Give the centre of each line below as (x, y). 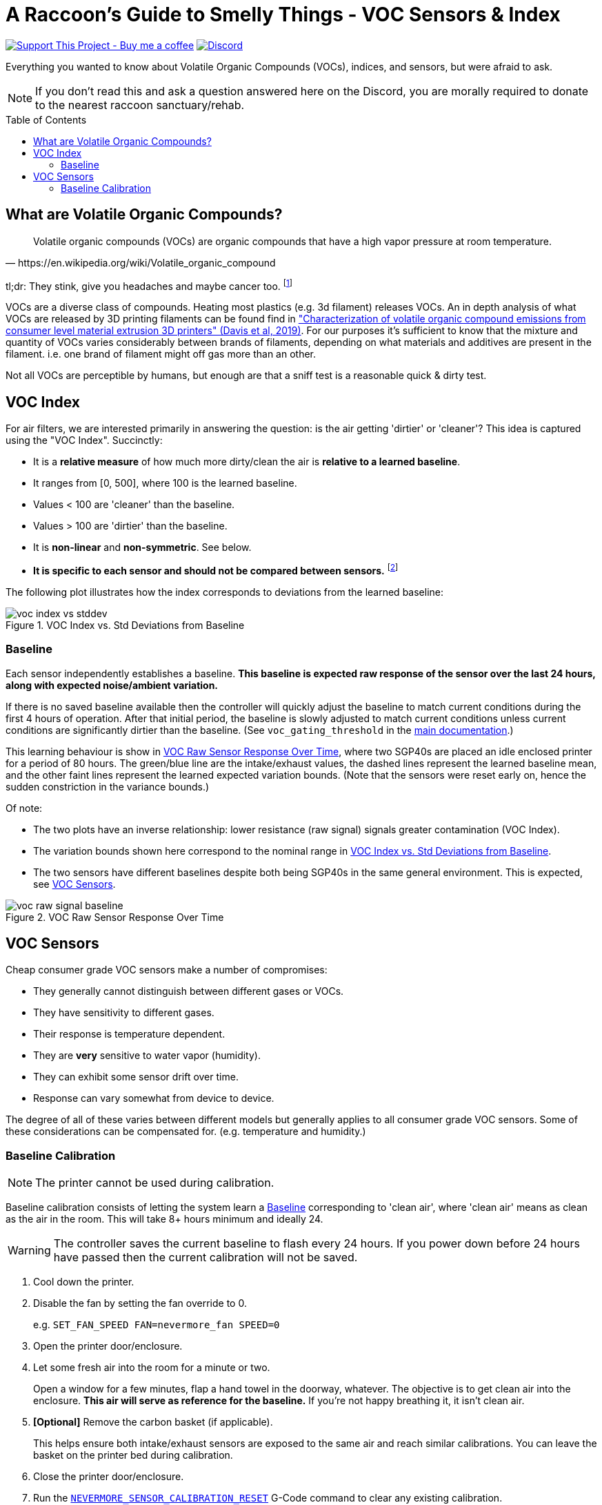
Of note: (24, 808)
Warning (29, 1251)
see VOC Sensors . (74, 884)
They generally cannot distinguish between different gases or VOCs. (189, 991)
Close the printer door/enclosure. (109, 1477)
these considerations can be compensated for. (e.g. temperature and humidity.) (186, 1132)
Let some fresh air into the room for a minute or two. (152, 1368)
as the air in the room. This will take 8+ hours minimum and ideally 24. (164, 1219)
